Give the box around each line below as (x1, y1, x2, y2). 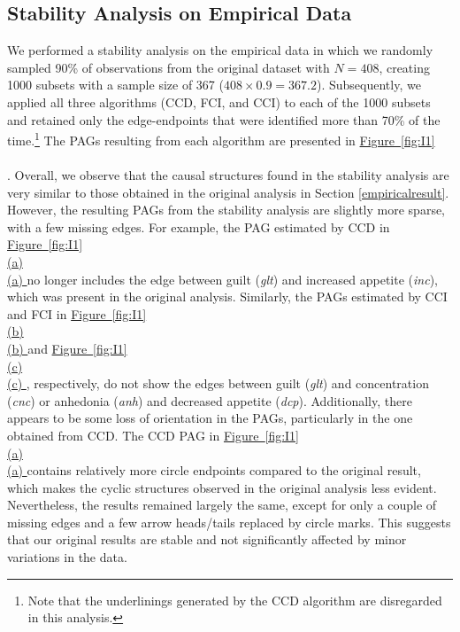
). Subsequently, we (316, 75, 421, 94)
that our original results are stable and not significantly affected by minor (7, 530, 407, 549)
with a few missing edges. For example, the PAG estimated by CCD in (7, 217, 390, 236)
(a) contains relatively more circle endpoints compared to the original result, (7, 461, 421, 480)
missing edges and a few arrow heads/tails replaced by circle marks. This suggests (7, 512, 451, 531)
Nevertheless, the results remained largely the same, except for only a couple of (7, 495, 437, 514)
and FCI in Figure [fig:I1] (7, 304, 147, 323)
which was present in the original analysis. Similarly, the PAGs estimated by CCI (7, 287, 448, 306)
